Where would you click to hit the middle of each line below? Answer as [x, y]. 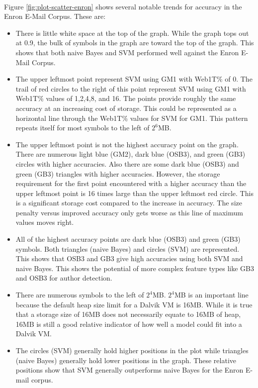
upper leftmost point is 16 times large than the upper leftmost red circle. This [134, 193]
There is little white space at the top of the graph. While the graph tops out [132, 33]
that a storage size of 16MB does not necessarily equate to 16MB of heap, [128, 314]
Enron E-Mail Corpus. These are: [55, 16]
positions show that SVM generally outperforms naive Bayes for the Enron [129, 370]
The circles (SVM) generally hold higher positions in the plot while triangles [132, 350]
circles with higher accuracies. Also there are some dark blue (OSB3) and [127, 163]
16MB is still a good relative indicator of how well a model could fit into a [129, 324]
